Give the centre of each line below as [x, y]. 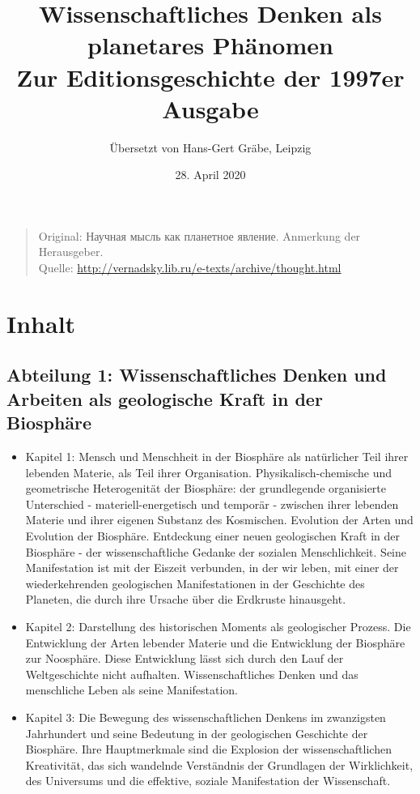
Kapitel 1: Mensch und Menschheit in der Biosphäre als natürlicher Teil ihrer [217, 457]
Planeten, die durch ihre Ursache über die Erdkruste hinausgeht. [186, 599]
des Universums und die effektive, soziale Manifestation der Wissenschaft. [208, 781]
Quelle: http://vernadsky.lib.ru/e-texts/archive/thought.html [190, 268]
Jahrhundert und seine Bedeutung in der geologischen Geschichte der [197, 733]
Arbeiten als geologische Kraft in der [165, 398]
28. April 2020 [210, 175]
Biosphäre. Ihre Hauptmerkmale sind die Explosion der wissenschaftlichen [208, 749]
